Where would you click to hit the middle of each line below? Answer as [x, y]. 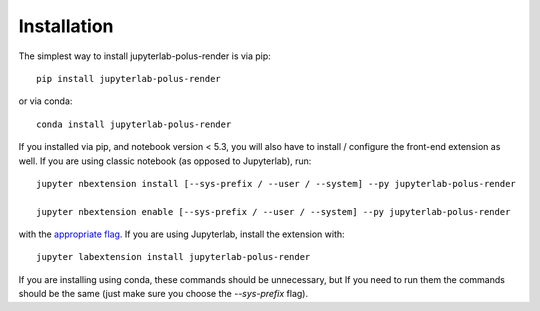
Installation [66, 26]
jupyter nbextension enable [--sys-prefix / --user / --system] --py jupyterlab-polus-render [273, 211]
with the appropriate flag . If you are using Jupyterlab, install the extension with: [181, 234]
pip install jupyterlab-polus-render [129, 78]
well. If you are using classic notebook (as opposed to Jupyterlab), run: [165, 161]
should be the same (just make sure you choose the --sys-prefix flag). [163, 294]
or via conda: [45, 101]
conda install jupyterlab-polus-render [134, 124]
